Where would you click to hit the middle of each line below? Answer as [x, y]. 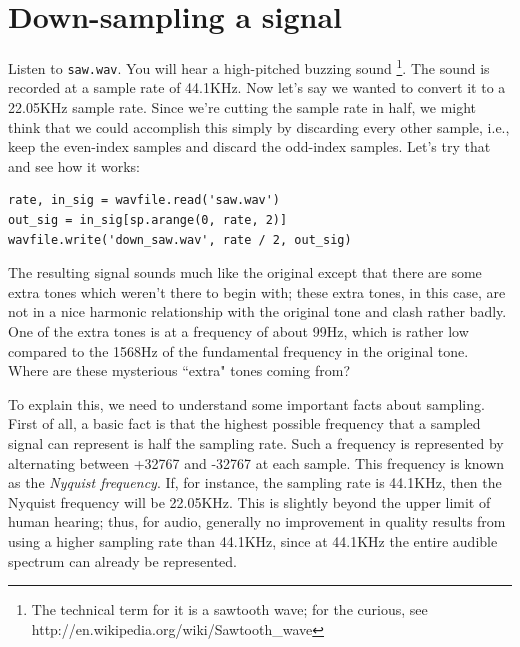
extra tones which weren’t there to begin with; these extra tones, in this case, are [257, 291]
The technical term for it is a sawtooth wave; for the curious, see [229, 609]
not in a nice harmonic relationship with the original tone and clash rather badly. [257, 311]
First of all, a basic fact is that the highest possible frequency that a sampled [244, 423]
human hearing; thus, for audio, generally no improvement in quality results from [257, 521]
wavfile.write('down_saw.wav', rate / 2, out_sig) [180, 239]
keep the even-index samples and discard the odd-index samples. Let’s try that [249, 146]
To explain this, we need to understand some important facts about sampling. [246, 403]
